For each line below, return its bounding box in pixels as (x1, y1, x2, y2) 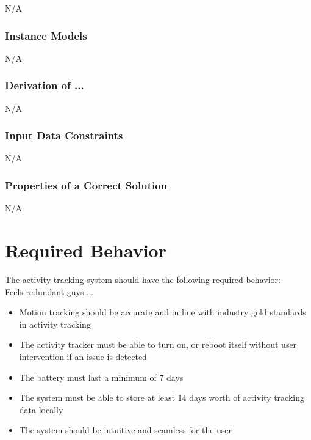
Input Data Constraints (5, 128, 123, 143)
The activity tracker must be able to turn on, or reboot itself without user (19, 338, 297, 351)
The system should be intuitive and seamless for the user (19, 424, 232, 436)
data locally (19, 403, 63, 416)
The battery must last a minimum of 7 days (19, 370, 184, 383)
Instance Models (5, 28, 87, 43)
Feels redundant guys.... (5, 285, 94, 298)
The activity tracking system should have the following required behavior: (5, 273, 281, 285)
